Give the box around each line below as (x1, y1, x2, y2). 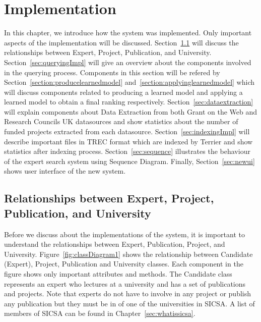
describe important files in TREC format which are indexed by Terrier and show (4, 136, 253, 146)
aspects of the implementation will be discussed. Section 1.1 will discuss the (4, 37, 239, 47)
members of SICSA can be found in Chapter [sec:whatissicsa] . (4, 308, 195, 318)
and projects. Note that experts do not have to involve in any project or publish (4, 288, 251, 299)
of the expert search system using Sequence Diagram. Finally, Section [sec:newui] (4, 155, 255, 166)
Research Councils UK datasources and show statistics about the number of (4, 116, 238, 127)
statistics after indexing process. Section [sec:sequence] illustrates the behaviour (4, 146, 250, 156)
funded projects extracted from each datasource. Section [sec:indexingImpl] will (4, 126, 250, 137)
